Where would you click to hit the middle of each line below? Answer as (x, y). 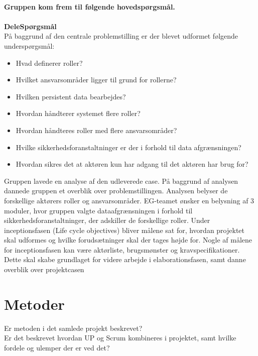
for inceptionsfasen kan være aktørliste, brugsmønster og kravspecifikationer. (122, 249)
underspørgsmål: (29, 45)
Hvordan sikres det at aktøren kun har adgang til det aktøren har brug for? (132, 164)
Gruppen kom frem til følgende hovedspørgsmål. (90, 6)
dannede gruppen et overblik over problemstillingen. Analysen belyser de (116, 191)
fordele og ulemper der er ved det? (57, 347)
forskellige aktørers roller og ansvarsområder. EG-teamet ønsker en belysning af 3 (129, 200)
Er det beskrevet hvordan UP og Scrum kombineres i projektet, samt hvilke (120, 338)
